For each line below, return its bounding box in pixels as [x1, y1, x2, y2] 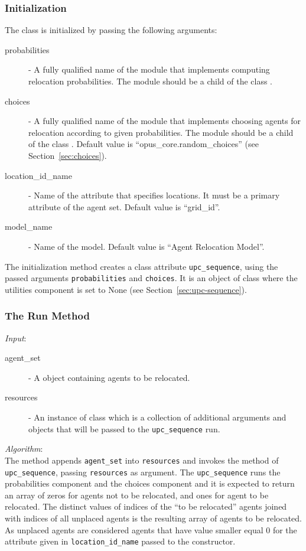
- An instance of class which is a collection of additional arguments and [28, 411, 287, 423]
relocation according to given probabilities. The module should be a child [28, 126, 294, 138]
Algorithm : [5, 442, 43, 455]
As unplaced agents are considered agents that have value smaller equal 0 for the [5, 523, 297, 536]
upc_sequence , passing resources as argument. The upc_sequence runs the [5, 465, 281, 478]
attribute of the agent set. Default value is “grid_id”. [28, 200, 220, 213]
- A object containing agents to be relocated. [28, 371, 190, 383]
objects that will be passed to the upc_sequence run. [28, 422, 220, 435]
